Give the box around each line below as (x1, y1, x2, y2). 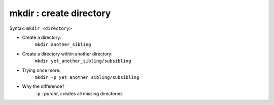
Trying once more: (22, 67, 61, 73)
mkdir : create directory (9, 8, 111, 19)
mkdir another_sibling (35, 42, 91, 47)
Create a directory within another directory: (22, 50, 113, 57)
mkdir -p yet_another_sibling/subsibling (35, 74, 140, 80)
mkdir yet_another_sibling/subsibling (35, 58, 131, 64)
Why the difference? (22, 83, 64, 89)
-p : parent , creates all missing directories (35, 90, 123, 96)
